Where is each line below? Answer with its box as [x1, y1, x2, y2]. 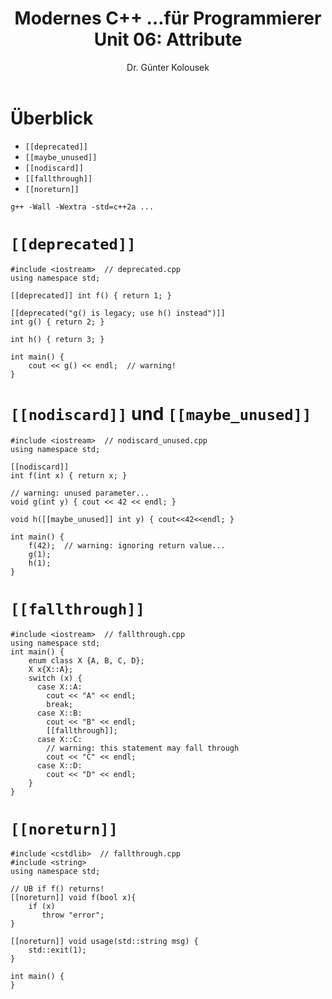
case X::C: [36, 734, 83, 744]
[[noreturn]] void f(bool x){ [10, 893, 137, 903]
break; [46, 699, 74, 709]
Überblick [10, 107, 94, 129]
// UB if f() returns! [10, 884, 105, 894]
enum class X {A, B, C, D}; [28, 655, 145, 666]
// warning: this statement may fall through [46, 743, 240, 753]
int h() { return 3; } [10, 334, 105, 344]
